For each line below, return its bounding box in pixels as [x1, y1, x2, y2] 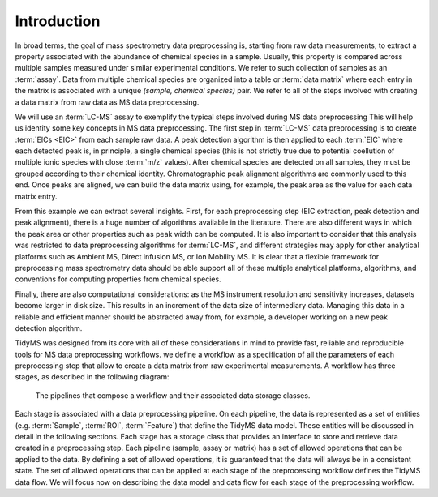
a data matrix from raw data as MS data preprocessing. [15, 97, 200, 107]
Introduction [15, 12, 101, 30]
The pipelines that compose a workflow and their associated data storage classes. [35, 390, 311, 401]
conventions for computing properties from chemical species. [15, 274, 222, 284]
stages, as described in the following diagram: [15, 372, 170, 382]
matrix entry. [15, 191, 58, 201]
